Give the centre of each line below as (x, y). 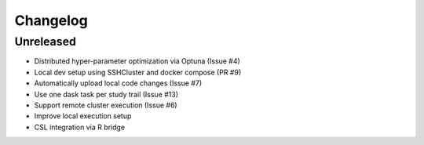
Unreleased (45, 42)
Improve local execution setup (83, 116)
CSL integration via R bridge (80, 127)
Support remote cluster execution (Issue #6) (106, 105)
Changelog (51, 20)
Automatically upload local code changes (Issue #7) (118, 83)
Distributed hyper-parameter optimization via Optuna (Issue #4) (137, 61)
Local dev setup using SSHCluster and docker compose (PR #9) (138, 72)
